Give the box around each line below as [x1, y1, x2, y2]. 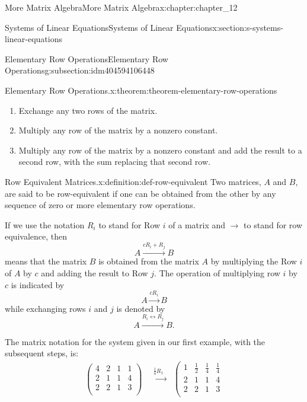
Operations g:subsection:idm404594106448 [5, 64, 155, 76]
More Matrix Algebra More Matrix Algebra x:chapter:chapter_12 [5, 1, 238, 13]
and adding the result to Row [41, 266, 148, 279]
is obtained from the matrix [98, 255, 199, 267]
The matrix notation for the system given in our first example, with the [5, 335, 266, 347]
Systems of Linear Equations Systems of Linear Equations [5, 21, 213, 33]
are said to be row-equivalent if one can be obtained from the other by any [5, 187, 276, 199]
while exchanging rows [5, 302, 86, 314]
